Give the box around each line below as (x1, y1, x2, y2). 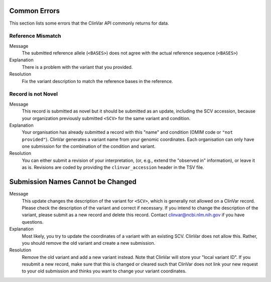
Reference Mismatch (9, 33, 61, 40)
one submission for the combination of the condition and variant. (22, 143, 156, 149)
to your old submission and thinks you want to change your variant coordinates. (22, 268, 187, 274)
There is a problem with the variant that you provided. (22, 64, 133, 70)
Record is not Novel (9, 90, 58, 98)
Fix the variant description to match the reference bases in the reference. (22, 78, 173, 84)
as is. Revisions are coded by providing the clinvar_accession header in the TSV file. (22, 164, 204, 170)
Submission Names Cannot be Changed (9, 177, 137, 186)
